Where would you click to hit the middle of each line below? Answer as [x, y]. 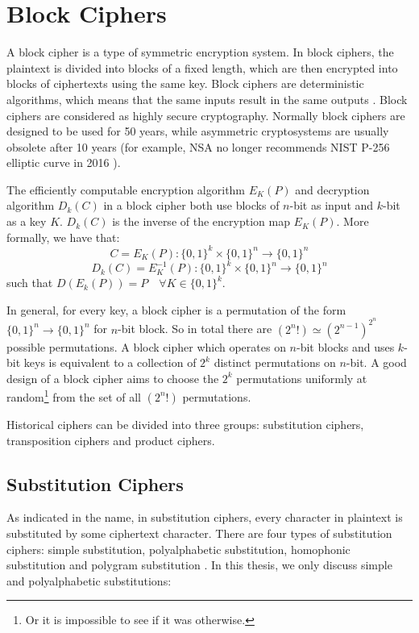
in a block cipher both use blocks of [191, 205]
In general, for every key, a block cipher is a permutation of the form [176, 309]
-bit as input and [332, 205]
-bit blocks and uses [346, 346]
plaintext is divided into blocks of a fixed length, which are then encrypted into [202, 67]
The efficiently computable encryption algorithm [126, 189]
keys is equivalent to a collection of [110, 362]
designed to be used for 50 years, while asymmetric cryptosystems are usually [198, 131]
